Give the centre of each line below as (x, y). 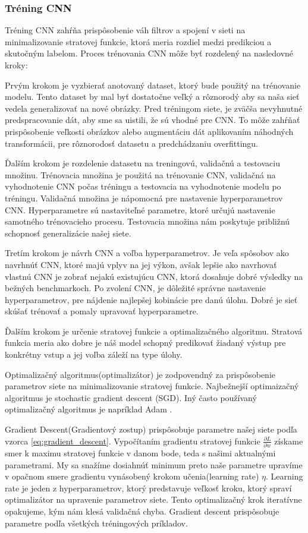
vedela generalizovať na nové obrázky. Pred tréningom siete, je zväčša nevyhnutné (154, 108)
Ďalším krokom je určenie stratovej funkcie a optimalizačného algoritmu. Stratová (154, 331)
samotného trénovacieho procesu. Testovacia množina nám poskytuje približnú (147, 221)
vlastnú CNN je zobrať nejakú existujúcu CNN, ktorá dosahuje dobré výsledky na (154, 276)
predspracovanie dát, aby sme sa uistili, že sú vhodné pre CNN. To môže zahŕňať (153, 120)
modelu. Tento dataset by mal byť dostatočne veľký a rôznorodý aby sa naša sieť (152, 97)
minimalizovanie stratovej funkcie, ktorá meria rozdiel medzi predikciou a (138, 41)
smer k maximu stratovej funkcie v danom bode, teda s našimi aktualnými (140, 452)
